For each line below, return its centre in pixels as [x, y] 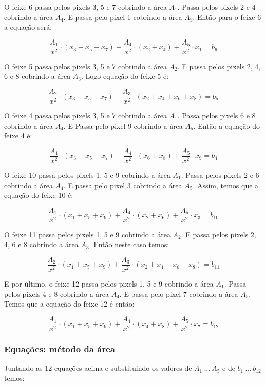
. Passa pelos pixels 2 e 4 [216, 7]
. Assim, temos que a [226, 185]
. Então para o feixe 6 [227, 17]
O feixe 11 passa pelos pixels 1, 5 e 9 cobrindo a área [87, 234]
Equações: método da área [60, 348]
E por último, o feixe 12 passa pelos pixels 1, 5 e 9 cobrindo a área [109, 284]
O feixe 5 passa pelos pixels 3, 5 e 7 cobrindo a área [86, 66]
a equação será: [28, 27]
